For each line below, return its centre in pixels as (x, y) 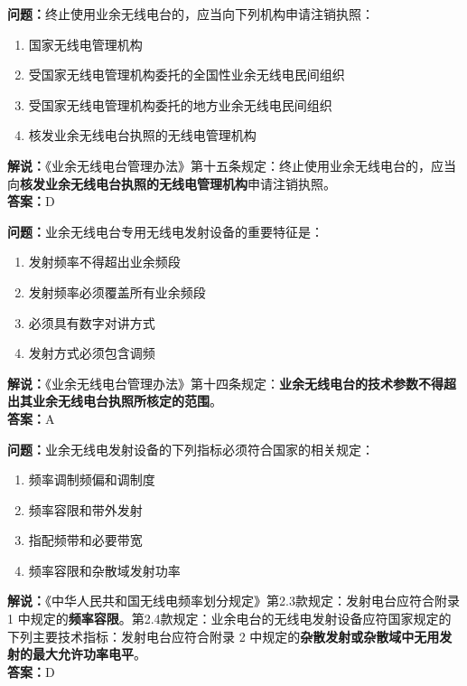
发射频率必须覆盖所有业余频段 (117, 291)
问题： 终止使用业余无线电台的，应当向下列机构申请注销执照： (191, 14)
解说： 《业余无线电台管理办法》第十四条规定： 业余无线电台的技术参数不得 (225, 383)
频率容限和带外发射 (85, 509)
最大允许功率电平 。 (89, 654)
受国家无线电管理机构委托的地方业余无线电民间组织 (180, 104)
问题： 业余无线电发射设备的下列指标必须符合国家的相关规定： (191, 449)
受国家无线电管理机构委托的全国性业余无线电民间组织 (187, 75)
